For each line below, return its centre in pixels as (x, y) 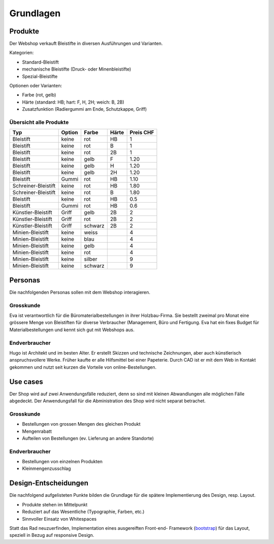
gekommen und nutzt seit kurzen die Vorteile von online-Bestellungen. (83, 367)
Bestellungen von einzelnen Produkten (62, 462)
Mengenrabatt (37, 431)
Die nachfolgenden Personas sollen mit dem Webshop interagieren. (80, 292)
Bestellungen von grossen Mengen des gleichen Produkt (81, 424)
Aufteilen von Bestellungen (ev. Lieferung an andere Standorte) (88, 438)
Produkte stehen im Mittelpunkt (55, 504)
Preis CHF (142, 133)
